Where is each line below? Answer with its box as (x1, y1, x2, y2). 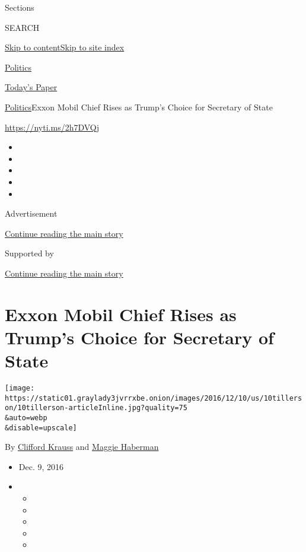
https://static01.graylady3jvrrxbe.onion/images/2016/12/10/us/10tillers (5, 394, 302, 402)
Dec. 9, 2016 (18, 460, 64, 472)
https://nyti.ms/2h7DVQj (5, 120, 100, 133)
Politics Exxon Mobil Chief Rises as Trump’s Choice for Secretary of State (5, 100, 273, 113)
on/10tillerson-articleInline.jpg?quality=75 (5, 404, 187, 413)
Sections (5, 1, 34, 13)
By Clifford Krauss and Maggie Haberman (5, 440, 159, 453)
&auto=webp (5, 413, 47, 422)
